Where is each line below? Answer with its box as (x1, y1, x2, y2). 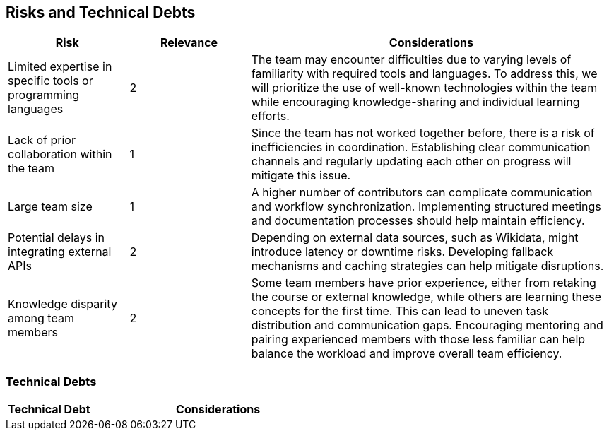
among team (8, 311, 74, 326)
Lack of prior (8, 133, 76, 148)
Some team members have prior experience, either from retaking (251, 276, 596, 290)
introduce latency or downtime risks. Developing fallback (251, 244, 554, 259)
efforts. (251, 109, 290, 124)
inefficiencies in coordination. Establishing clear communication (251, 140, 591, 155)
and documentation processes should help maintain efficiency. (251, 213, 585, 228)
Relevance (160, 35, 218, 50)
